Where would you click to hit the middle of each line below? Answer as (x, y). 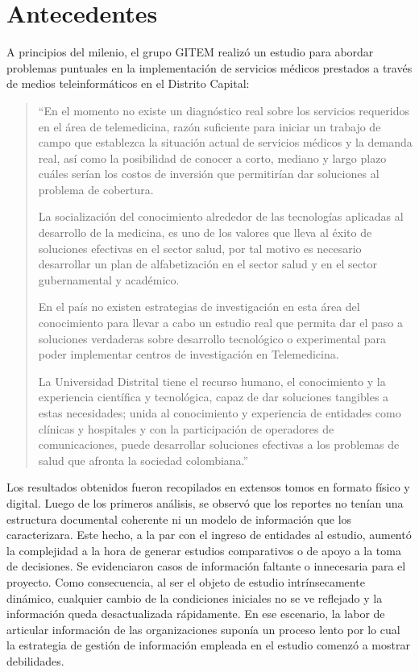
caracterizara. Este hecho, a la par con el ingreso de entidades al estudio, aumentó (209, 535)
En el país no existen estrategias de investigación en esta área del (199, 307)
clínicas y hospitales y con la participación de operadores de (186, 428)
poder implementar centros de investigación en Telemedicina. (189, 354)
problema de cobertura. (96, 189)
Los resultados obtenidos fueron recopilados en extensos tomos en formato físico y (208, 487)
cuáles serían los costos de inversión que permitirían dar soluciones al (209, 174)
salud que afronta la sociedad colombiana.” (143, 460)
